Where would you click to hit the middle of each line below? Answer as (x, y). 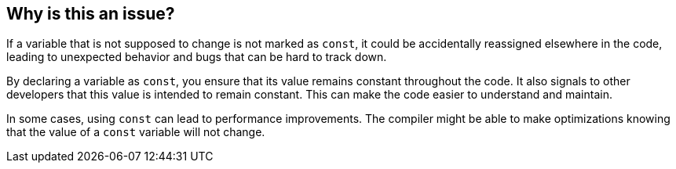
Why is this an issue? (91, 14)
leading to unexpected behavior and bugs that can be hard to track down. (197, 57)
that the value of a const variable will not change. (136, 132)
